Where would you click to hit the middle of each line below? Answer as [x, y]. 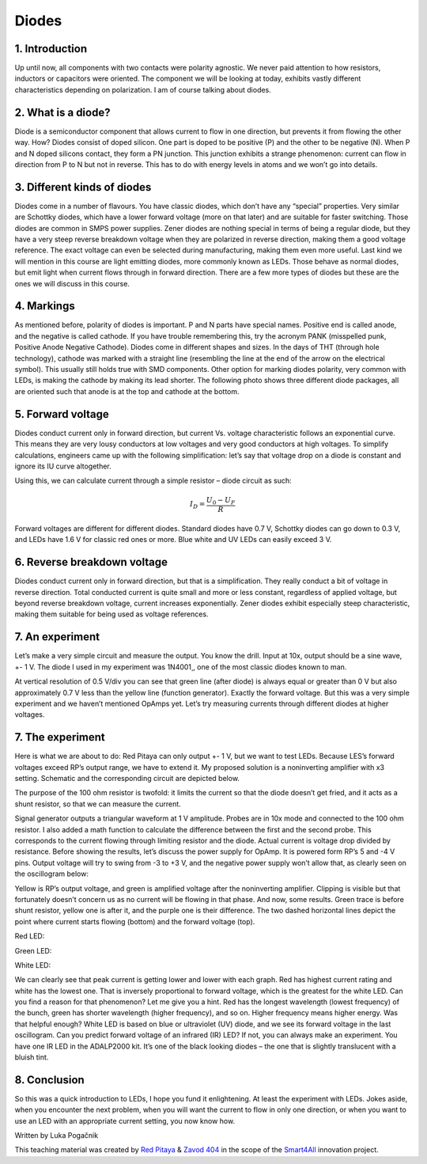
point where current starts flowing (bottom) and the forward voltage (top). [135, 921]
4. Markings [45, 306]
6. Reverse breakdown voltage [91, 562]
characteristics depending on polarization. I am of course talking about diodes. [143, 89]
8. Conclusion [49, 1080]
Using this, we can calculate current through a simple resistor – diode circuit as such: [153, 481]
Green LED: [33, 950]
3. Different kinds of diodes [83, 187]
